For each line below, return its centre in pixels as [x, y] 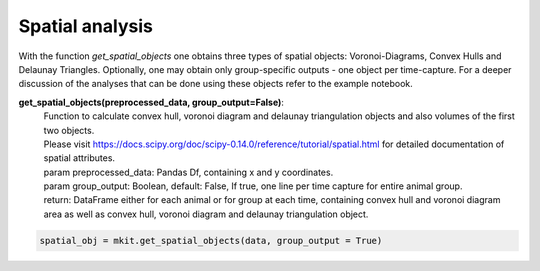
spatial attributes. [79, 158]
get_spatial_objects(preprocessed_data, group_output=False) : [151, 102]
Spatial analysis [86, 26]
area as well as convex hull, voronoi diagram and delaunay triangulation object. [206, 214]
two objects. [69, 130]
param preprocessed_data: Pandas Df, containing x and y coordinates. [188, 172]
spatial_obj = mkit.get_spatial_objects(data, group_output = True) [211, 240]
